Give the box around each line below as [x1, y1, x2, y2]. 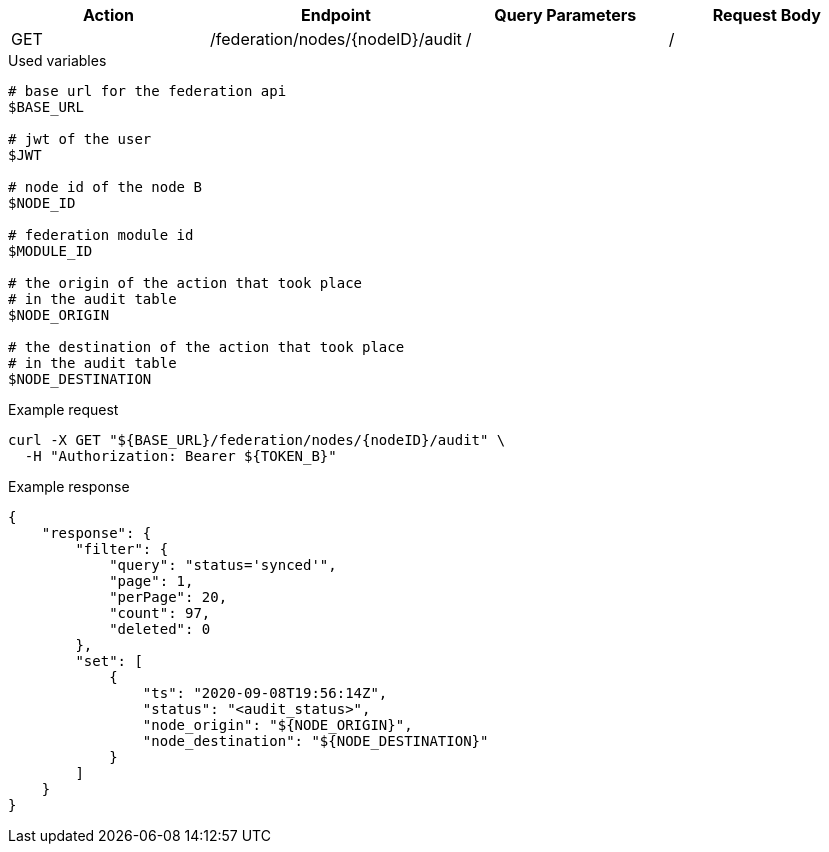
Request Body [712, 5, 821, 25]
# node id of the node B [8, 179, 202, 195]
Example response [8, 478, 130, 495]
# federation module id [8, 227, 194, 243]
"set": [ [75, 653, 143, 669]
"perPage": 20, [109, 589, 228, 605]
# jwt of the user [8, 131, 152, 147]
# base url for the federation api [8, 83, 287, 99]
